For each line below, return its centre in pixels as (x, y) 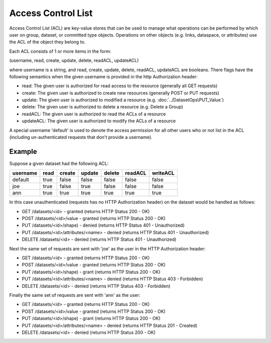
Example (23, 151)
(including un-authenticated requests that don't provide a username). (81, 137)
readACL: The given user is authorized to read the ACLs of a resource (94, 114)
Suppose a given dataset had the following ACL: (59, 163)
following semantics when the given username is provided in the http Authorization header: (103, 76)
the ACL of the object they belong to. (47, 42)
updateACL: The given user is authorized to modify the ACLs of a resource (99, 121)
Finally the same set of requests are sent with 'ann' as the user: (75, 295)
